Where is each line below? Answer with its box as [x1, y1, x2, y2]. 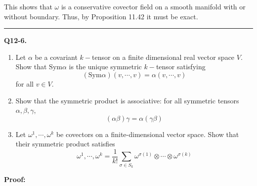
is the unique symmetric [69, 61, 142, 72]
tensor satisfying [156, 61, 206, 72]
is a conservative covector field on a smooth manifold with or [61, 1, 246, 11]
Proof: [4, 174, 26, 185]
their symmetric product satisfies [15, 139, 115, 149]
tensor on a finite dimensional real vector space [91, 51, 235, 62]
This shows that [4, 1, 52, 11]
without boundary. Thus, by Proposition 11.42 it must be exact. [4, 11, 198, 21]
